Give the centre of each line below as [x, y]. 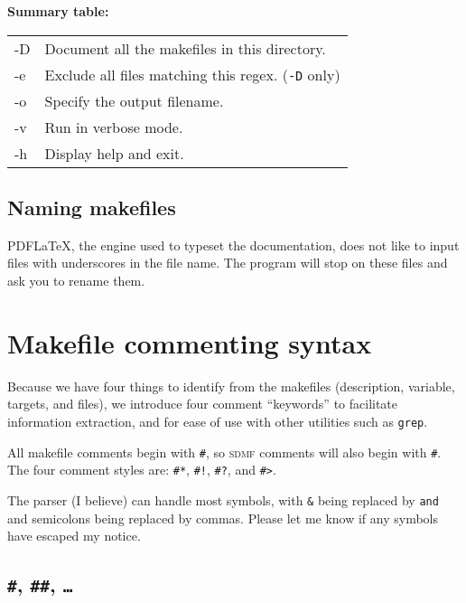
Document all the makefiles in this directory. [185, 48]
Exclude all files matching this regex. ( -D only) [192, 74]
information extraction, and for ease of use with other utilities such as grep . [218, 421]
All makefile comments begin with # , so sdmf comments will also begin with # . [224, 452]
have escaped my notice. [74, 536]
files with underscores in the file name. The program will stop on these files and [228, 263]
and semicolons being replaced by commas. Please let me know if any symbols [223, 518]
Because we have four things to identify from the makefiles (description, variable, [231, 386]
